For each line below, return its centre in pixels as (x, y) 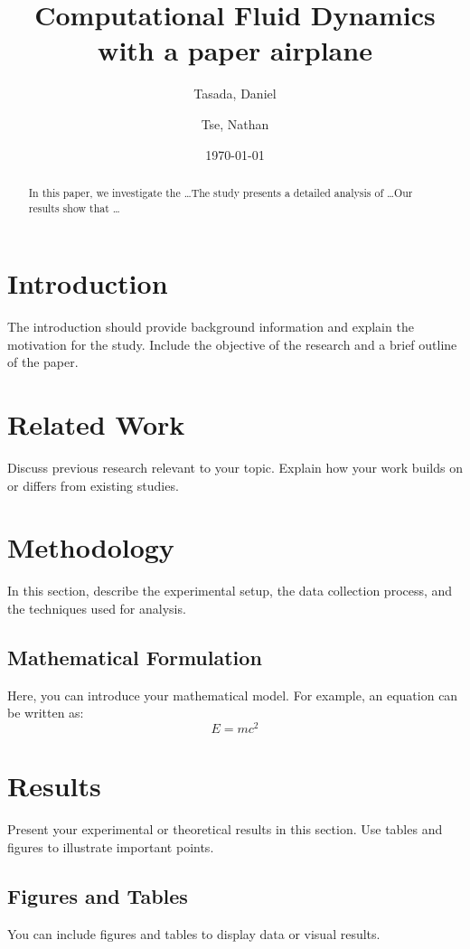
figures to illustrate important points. (111, 846)
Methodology (91, 547)
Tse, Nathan (235, 123)
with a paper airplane (235, 50)
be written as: (46, 713)
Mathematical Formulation (135, 657)
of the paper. (43, 362)
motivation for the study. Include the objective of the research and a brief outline (232, 344)
